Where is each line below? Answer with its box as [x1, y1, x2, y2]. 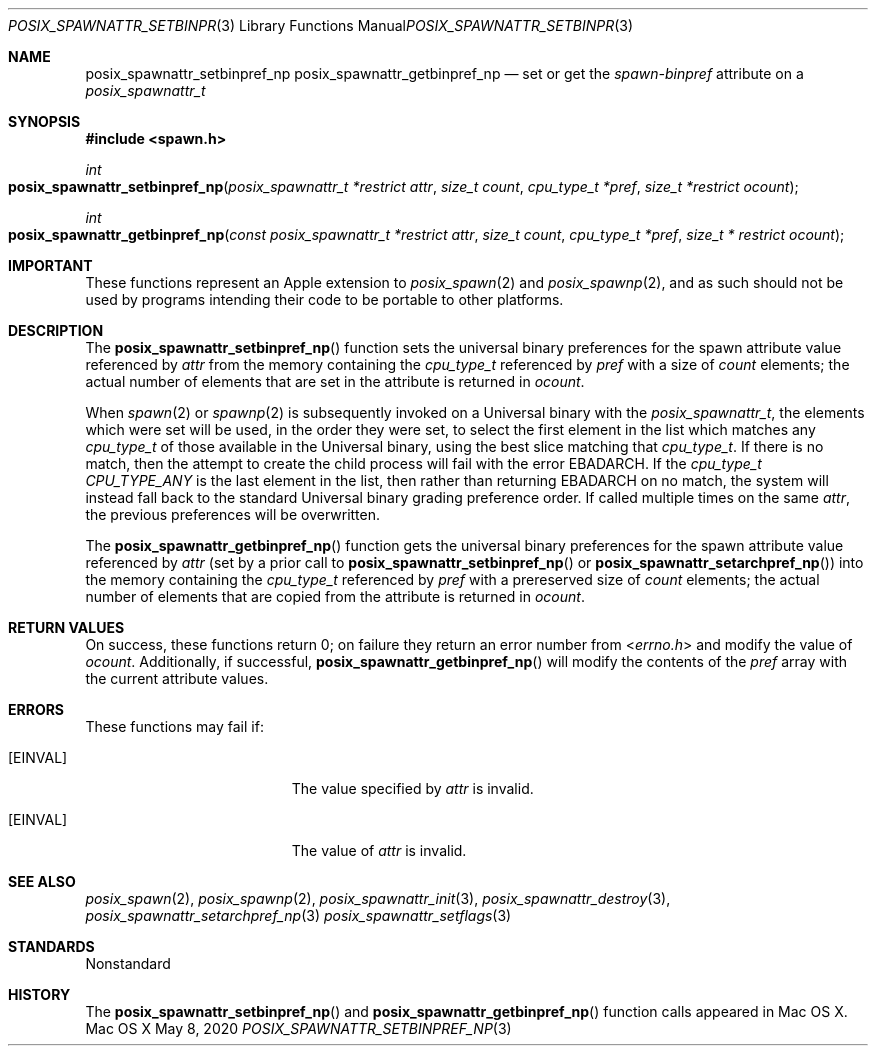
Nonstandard [85, 955, 171, 972]
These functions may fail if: [85, 718, 264, 735]
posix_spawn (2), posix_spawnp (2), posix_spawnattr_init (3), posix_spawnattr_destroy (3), [85, 890, 671, 907]
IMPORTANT [8, 257, 93, 274]
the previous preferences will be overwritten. [85, 506, 381, 523]
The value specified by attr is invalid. [291, 780, 534, 797]
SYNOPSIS [8, 113, 81, 130]
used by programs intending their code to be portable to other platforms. [85, 291, 564, 308]
